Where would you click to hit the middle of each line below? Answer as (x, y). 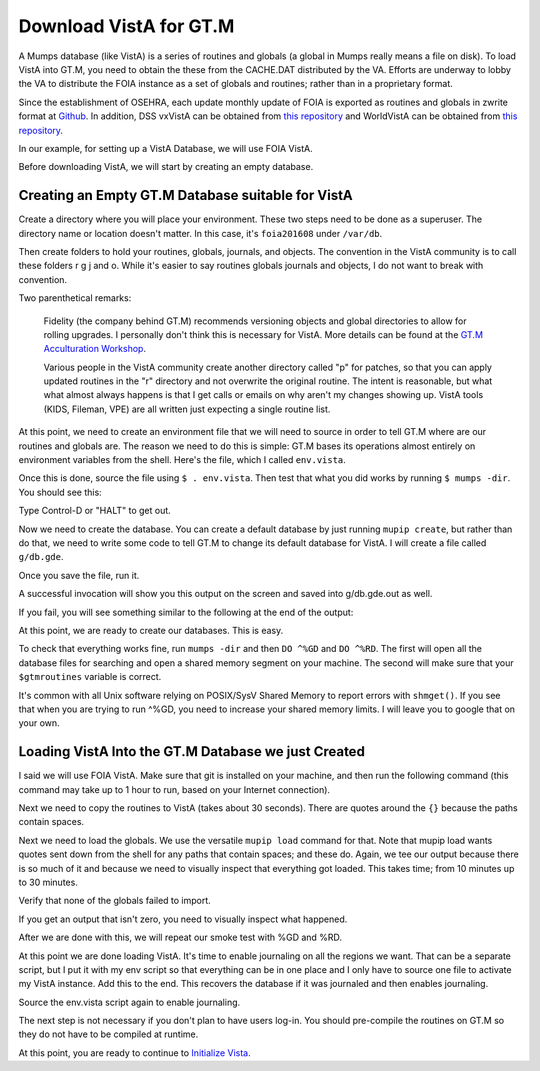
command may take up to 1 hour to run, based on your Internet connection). (174, 789)
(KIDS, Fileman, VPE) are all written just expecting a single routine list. (187, 409)
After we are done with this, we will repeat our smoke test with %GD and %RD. (180, 937)
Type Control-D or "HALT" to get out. (95, 511)
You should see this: (60, 492)
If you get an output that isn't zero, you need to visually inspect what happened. (183, 919)
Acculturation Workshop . (95, 349)
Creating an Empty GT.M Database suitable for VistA (186, 195)
